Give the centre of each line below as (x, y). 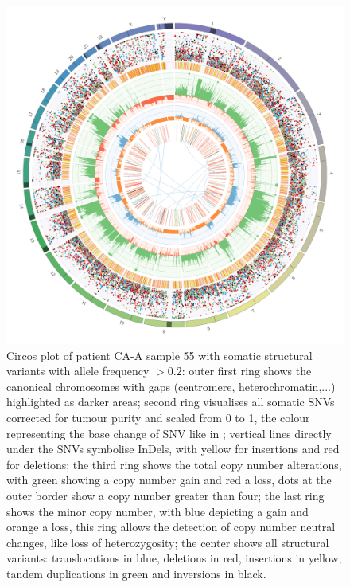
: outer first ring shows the (247, 371)
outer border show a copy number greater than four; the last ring (165, 495)
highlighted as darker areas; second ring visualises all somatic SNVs (171, 402)
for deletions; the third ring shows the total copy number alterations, (174, 464)
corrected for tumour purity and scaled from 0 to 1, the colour (158, 417)
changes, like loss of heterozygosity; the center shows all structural (168, 542)
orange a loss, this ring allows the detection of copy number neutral (171, 527)
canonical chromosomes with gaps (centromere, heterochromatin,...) (171, 386)
